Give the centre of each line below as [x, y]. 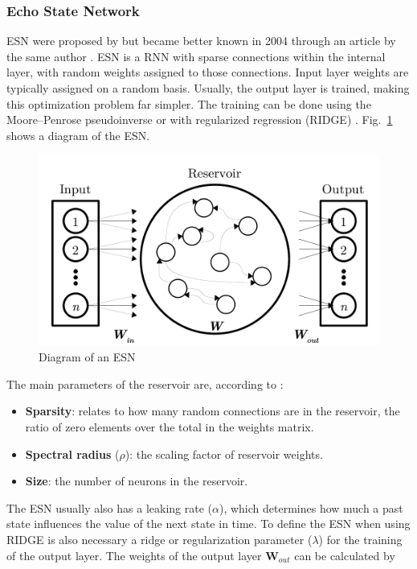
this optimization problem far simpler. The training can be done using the [189, 103]
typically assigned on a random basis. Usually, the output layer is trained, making [208, 88]
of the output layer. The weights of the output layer [134, 555]
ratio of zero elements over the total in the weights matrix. [170, 427]
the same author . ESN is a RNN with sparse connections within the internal [196, 56]
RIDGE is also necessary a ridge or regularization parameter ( [159, 540]
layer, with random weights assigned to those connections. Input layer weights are [208, 72]
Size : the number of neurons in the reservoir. [137, 481]
